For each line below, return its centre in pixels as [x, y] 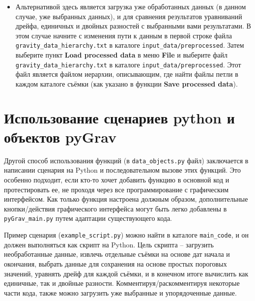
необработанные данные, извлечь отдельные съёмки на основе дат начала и [117, 254]
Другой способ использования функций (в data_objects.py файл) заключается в [126, 160]
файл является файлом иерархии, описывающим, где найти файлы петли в [127, 74]
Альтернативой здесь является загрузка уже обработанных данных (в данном [131, 6]
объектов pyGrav [60, 136]
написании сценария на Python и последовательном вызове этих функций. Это [122, 170]
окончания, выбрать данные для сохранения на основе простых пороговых [115, 263]
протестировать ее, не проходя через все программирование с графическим [116, 189]
